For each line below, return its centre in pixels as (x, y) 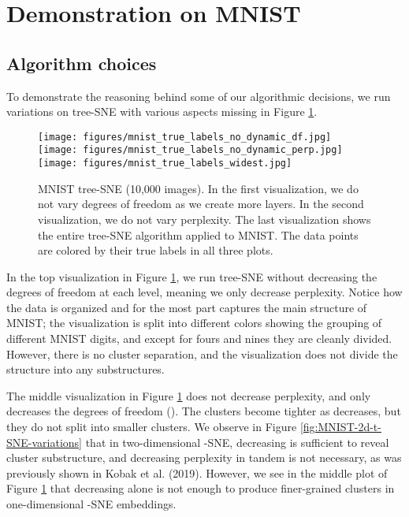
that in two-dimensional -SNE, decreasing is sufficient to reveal (237, 442)
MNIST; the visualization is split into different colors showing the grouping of (194, 323)
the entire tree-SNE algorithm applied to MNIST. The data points (198, 234)
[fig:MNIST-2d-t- (340, 427)
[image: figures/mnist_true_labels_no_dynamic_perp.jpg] (190, 150)
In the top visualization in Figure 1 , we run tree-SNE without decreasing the (192, 276)
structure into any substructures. (86, 369)
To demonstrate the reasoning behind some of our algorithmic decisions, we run (199, 96)
